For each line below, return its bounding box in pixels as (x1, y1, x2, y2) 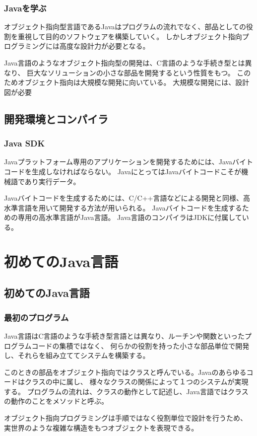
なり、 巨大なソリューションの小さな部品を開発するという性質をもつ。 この (4, 67, 251, 77)
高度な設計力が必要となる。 (59, 41, 150, 51)
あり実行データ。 (24, 176, 80, 186)
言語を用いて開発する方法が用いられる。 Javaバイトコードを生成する (17, 202, 242, 213)
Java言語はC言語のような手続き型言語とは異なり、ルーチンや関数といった (4, 330, 245, 341)
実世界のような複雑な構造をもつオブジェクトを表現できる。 (4, 422, 198, 433)
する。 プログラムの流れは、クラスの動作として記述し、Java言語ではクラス (4, 386, 249, 396)
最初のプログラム (4, 311, 69, 323)
